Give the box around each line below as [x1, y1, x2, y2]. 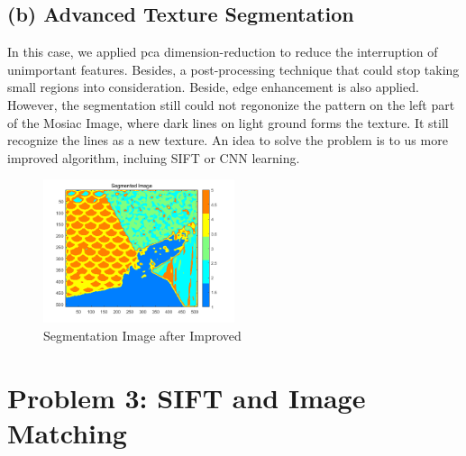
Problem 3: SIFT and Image [7, 378, 366, 415]
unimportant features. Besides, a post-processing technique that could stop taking [7, 59, 460, 78]
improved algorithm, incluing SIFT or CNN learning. [7, 148, 300, 167]
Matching [7, 414, 127, 451]
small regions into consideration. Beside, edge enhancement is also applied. [7, 78, 419, 96]
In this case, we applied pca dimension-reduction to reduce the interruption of [7, 42, 438, 61]
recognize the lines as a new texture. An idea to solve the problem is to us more [7, 131, 448, 150]
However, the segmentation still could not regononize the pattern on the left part [7, 95, 455, 114]
